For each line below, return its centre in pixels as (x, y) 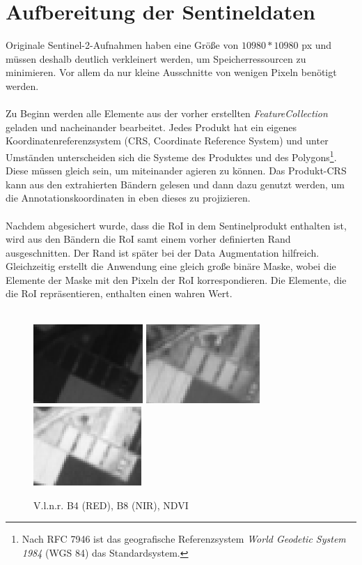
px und (317, 45)
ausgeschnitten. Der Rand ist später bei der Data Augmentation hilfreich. (163, 252)
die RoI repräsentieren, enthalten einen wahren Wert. (119, 293)
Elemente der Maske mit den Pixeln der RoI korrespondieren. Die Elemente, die (176, 279)
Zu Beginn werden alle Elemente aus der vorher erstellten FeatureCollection (167, 113)
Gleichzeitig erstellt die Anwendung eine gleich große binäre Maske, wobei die (171, 266)
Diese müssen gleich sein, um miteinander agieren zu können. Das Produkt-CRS (176, 171)
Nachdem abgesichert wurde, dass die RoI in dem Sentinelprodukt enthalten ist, (176, 225)
